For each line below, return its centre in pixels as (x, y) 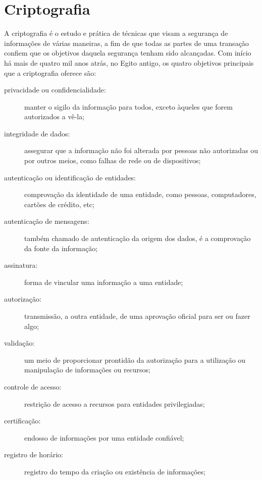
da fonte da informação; (61, 248)
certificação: (22, 421)
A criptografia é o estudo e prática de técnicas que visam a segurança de (116, 33)
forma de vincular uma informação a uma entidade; (104, 282)
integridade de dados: (37, 133)
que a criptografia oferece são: (50, 73)
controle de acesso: (33, 386)
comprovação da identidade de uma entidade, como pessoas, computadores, (140, 194)
